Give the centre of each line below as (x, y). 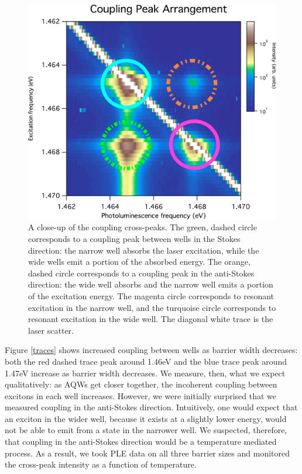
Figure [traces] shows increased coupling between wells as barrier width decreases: (151, 350)
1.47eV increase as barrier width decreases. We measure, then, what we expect (145, 373)
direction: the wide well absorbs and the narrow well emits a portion (151, 284)
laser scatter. (51, 330)
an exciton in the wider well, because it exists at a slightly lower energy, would (146, 418)
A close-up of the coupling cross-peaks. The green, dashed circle (143, 227)
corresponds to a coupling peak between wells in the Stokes (134, 238)
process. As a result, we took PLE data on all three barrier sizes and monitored (147, 453)
